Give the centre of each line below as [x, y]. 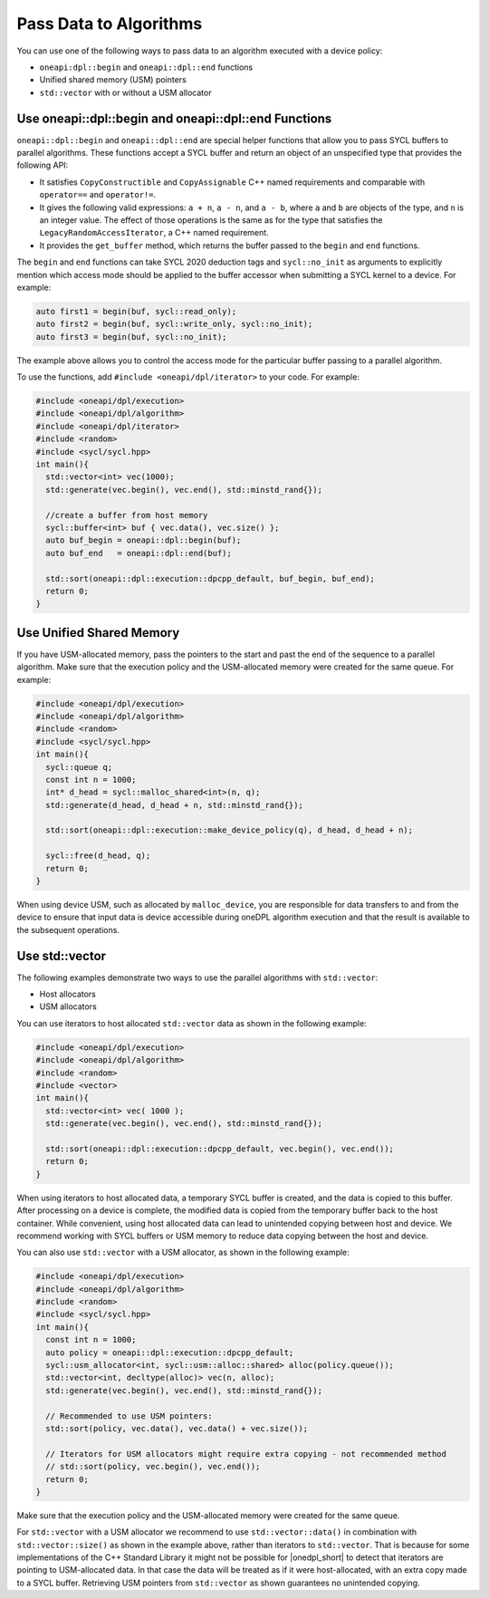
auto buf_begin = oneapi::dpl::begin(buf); [144, 540]
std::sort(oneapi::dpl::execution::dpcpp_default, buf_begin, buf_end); [211, 578]
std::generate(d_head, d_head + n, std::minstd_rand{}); [174, 805]
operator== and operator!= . [98, 195]
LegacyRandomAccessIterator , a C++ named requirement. [154, 233]
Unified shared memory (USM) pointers [113, 80]
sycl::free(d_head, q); [98, 856]
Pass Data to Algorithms [110, 24]
